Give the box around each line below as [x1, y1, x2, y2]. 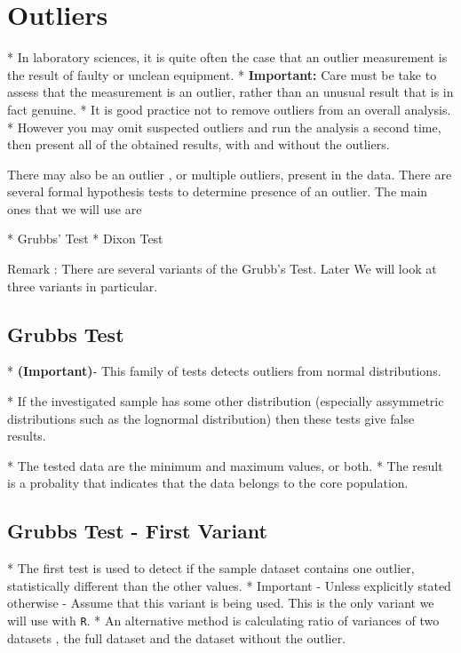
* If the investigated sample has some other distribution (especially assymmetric [7, 392, 444, 410]
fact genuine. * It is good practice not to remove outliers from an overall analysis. [7, 100, 451, 118]
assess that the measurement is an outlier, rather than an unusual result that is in [7, 83, 454, 101]
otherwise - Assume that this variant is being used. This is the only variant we [7, 593, 434, 612]
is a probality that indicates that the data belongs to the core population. [7, 474, 409, 492]
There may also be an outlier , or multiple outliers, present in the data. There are [7, 164, 452, 183]
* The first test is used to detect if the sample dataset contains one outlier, [7, 559, 415, 577]
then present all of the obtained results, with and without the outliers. [7, 135, 390, 154]
